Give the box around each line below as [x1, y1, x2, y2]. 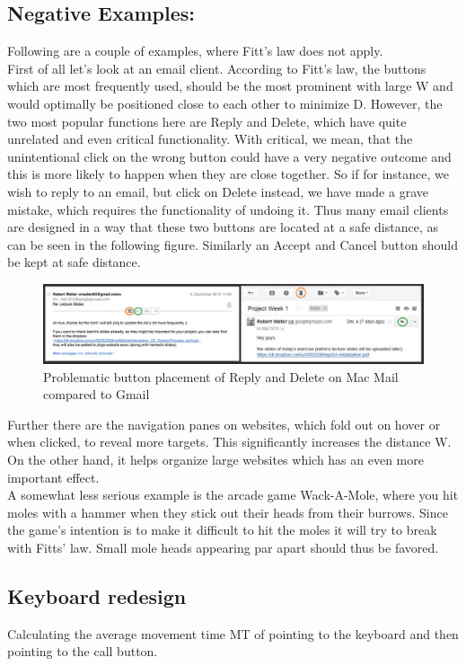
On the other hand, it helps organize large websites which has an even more [7, 449, 424, 468]
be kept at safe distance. [7, 253, 141, 271]
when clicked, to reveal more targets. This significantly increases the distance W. [7, 432, 452, 451]
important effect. [7, 467, 100, 486]
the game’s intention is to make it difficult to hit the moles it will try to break [7, 520, 437, 539]
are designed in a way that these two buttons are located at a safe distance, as [7, 218, 438, 236]
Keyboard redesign [7, 582, 187, 609]
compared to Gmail [43, 385, 150, 404]
